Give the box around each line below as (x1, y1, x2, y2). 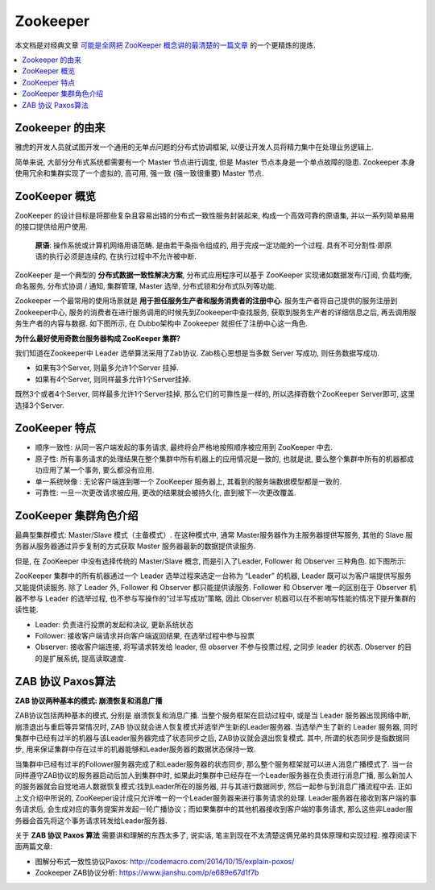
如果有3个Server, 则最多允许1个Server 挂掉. (35, 363, 179, 372)
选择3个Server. (14, 400, 64, 410)
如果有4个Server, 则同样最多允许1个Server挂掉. (35, 374, 192, 384)
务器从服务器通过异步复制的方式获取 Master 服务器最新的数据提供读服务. (14, 541, 256, 551)
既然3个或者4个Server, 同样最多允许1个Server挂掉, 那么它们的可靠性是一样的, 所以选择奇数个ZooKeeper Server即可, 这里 (14, 389, 416, 399)
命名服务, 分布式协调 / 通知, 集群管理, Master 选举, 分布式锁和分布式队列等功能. (14, 281, 277, 291)
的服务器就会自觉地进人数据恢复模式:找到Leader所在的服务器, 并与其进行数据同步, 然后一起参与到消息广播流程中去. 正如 (14, 782, 412, 792)
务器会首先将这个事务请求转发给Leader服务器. (14, 815, 168, 826)
